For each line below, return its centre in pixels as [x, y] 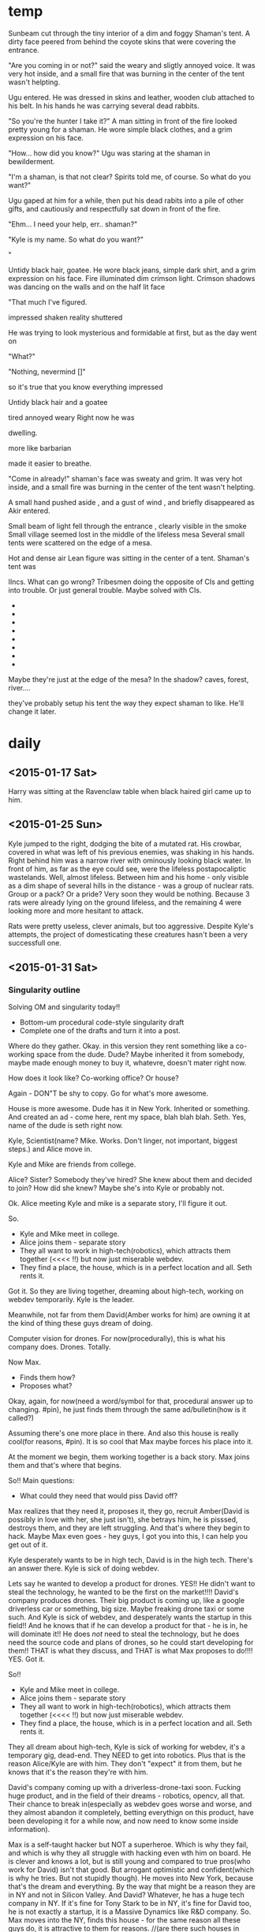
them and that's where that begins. [65, 1466]
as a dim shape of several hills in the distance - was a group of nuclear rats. [131, 885]
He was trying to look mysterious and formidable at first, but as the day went [132, 332]
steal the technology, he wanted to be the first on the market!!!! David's [123, 1592]
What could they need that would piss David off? [99, 1496]
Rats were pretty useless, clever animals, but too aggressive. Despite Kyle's [131, 926]
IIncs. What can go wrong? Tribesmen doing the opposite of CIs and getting [131, 582]
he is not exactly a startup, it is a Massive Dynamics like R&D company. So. [130, 1911]
